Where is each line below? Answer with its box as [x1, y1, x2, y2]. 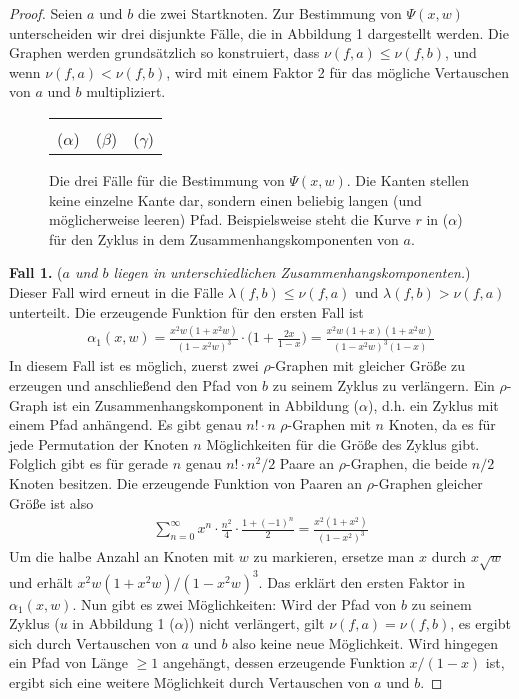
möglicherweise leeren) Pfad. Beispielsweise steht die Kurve [49, 209, 411, 230]
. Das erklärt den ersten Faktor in [258, 571, 466, 592]
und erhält [9, 571, 73, 592]
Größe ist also [9, 492, 94, 513]
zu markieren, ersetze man [253, 546, 415, 567]
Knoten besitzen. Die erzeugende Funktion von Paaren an [9, 472, 363, 493]
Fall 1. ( [9, 262, 63, 283]
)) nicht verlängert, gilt [183, 613, 325, 634]
